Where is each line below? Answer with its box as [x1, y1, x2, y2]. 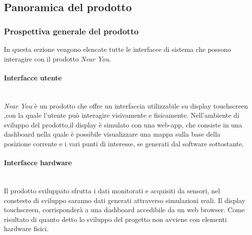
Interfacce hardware [4, 157, 72, 168]
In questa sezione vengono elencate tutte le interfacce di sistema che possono [4, 44, 231, 54]
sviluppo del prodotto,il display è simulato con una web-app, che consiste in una [4, 119, 242, 129]
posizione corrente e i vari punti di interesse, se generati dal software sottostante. [4, 138, 244, 148]
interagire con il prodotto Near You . [4, 53, 111, 63]
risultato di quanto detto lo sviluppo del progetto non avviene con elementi [4, 214, 227, 224]
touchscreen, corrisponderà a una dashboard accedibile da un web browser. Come [4, 204, 245, 215]
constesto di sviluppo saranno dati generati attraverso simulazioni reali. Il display [4, 195, 246, 205]
